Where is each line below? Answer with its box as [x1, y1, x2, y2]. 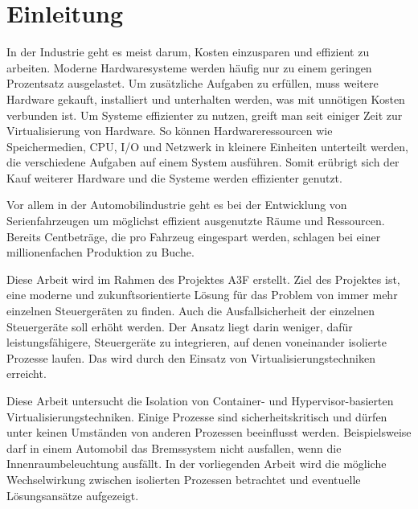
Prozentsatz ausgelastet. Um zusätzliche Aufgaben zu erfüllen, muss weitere [6, 75, 379, 92]
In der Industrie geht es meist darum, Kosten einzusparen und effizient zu [6, 43, 370, 60]
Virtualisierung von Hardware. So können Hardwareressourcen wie [6, 122, 333, 139]
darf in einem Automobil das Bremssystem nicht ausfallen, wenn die [6, 439, 342, 456]
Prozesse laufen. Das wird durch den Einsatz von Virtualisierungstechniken [6, 349, 375, 366]
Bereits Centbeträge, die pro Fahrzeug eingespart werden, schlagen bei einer [6, 228, 381, 244]
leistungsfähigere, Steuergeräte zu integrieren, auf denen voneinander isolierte [6, 334, 387, 351]
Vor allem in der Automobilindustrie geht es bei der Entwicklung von [6, 196, 347, 213]
